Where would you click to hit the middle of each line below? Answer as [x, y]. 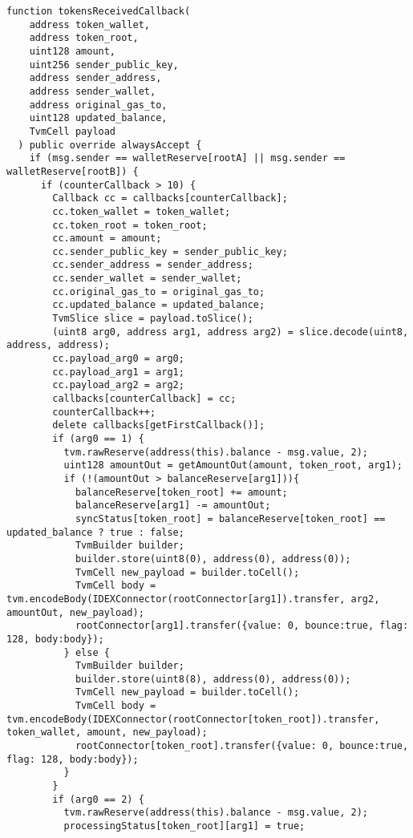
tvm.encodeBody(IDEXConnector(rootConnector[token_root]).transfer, [193, 719]
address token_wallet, [89, 24]
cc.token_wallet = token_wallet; [142, 211]
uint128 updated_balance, [98, 118]
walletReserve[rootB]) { [73, 171]
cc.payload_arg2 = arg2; [118, 385]
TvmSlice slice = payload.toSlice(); [153, 319]
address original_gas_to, [98, 105]
